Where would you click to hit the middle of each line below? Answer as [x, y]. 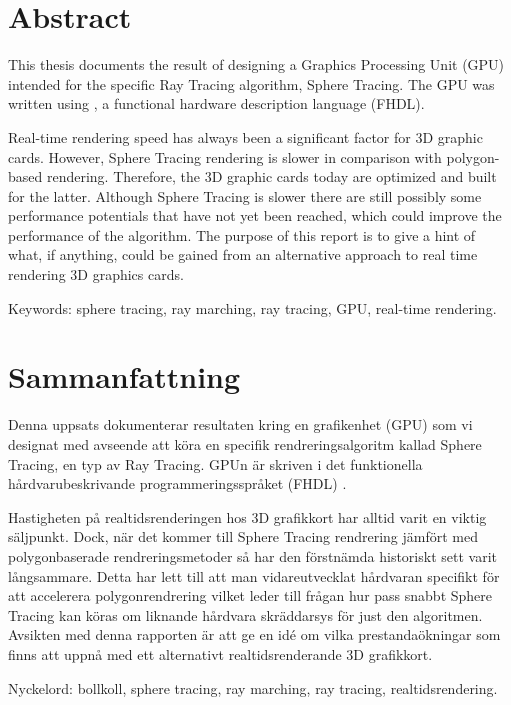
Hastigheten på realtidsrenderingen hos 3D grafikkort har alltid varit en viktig [247, 516]
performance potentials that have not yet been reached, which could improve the [255, 215]
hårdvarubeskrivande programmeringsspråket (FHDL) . [177, 483]
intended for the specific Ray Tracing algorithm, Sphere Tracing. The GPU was [251, 83]
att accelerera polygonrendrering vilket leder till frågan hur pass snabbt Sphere [250, 595]
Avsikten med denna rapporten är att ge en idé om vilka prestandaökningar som [254, 634]
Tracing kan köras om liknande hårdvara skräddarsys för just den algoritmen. [245, 614]
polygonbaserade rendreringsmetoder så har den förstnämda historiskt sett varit [252, 555]
